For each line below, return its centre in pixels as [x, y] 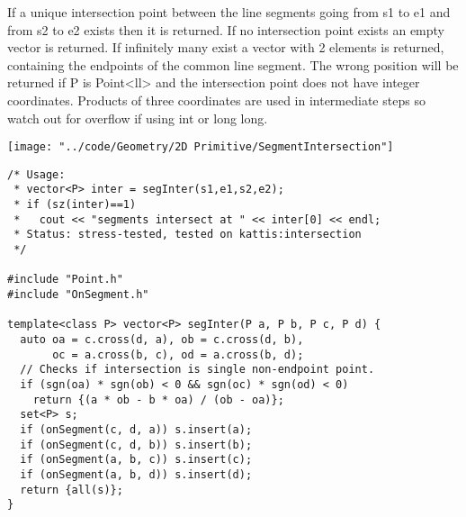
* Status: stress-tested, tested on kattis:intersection [188, 235]
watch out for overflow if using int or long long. [138, 118]
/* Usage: [36, 174]
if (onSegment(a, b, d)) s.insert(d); [136, 474]
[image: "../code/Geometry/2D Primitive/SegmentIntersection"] [201, 147]
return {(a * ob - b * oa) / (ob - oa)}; [158, 399]
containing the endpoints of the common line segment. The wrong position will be [233, 64]
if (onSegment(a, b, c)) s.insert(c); [136, 460]
